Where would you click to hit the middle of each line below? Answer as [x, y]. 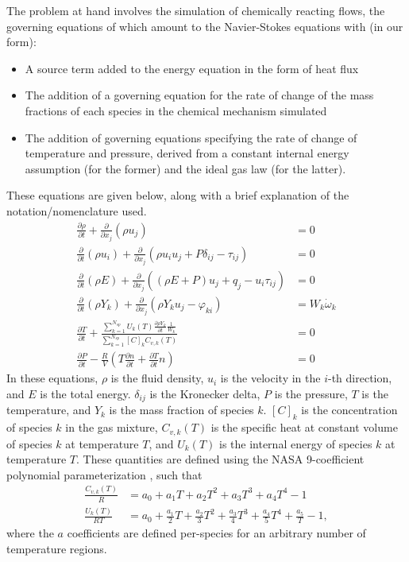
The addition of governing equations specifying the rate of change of [191, 137]
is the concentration [349, 410]
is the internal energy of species [295, 443]
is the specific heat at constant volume [304, 427]
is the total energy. [85, 393]
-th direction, [360, 378]
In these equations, [52, 378]
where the [30, 533]
